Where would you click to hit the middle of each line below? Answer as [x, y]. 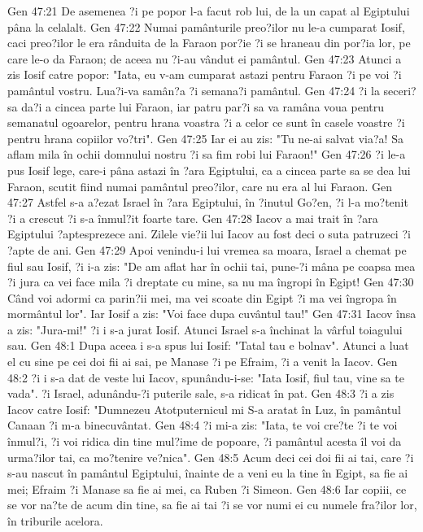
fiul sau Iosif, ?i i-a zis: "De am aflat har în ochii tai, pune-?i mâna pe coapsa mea [211, 266]
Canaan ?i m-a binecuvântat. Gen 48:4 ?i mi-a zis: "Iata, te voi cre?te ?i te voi [203, 425]
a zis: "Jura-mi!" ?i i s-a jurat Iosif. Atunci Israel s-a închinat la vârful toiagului [205, 329]
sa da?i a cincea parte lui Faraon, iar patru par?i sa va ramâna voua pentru [196, 106]
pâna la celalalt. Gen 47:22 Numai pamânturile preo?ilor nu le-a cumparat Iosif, [206, 26]
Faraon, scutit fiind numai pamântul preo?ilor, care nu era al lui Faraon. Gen [200, 186]
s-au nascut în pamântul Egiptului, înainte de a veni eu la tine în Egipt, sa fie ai [208, 473]
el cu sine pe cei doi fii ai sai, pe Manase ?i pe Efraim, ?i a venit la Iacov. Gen [203, 362]
